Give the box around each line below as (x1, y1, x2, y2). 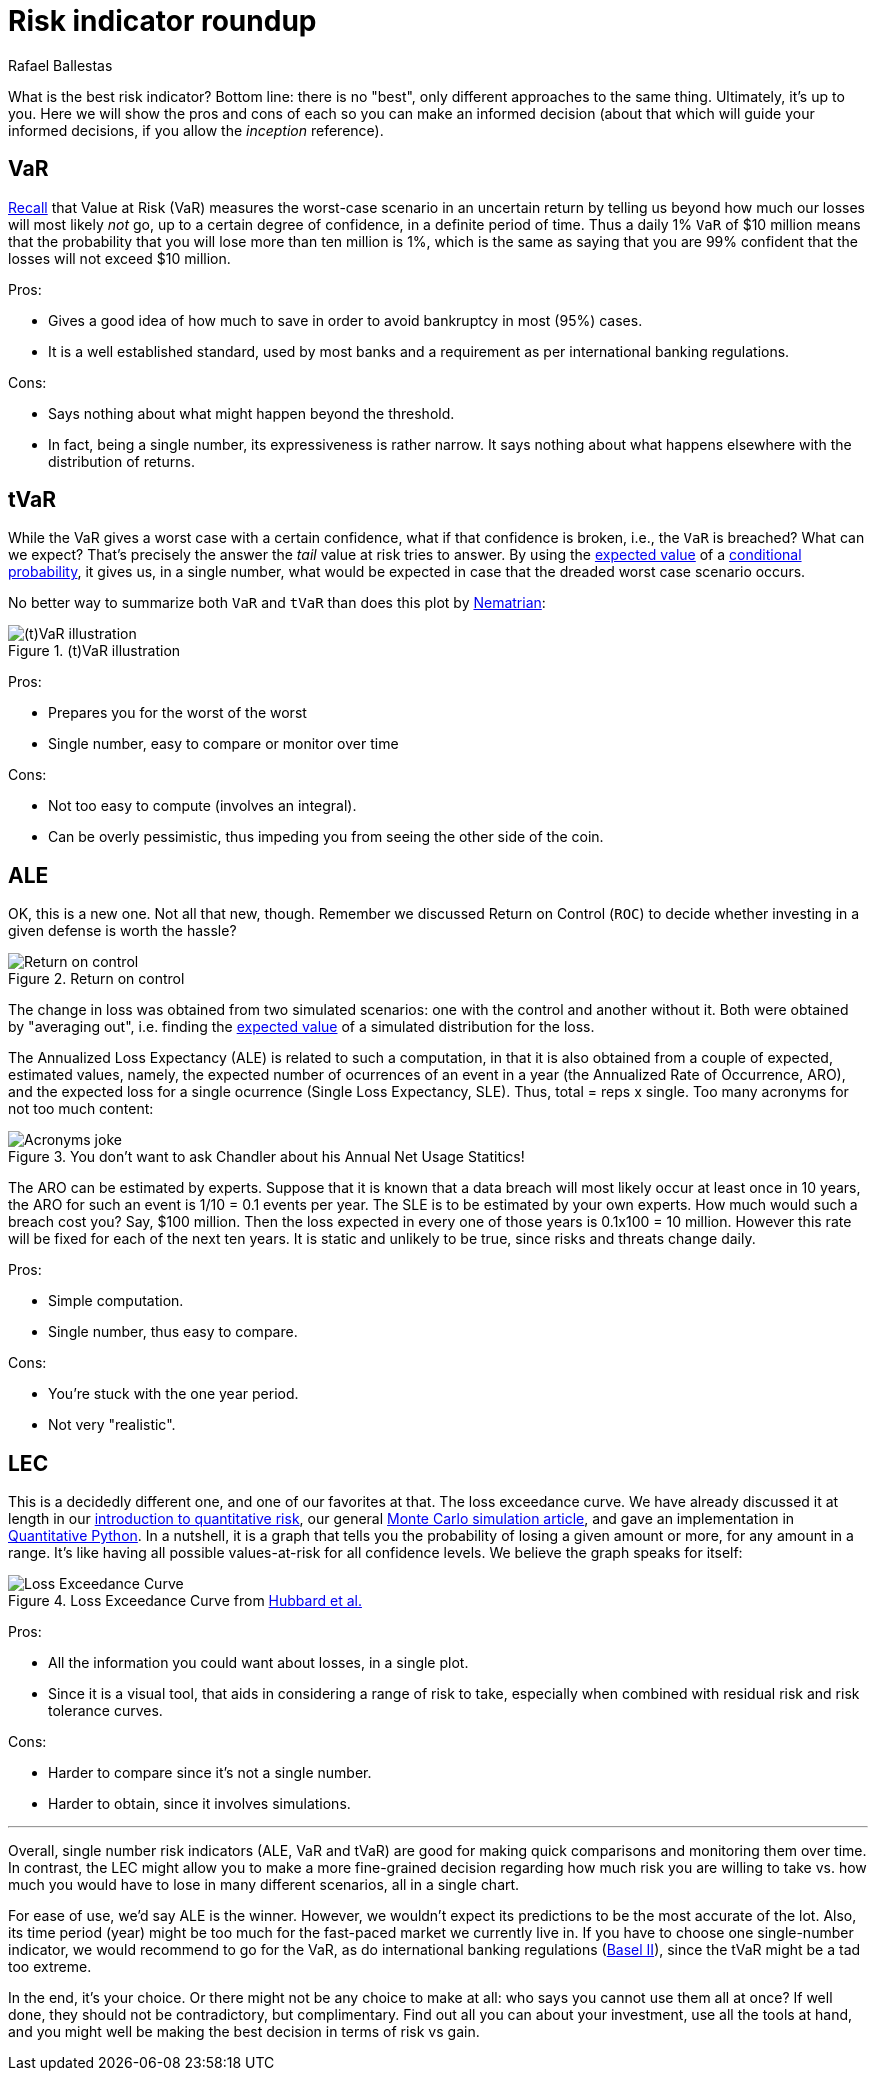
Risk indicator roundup (8, 4, 317, 38)
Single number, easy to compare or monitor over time (48, 735, 399, 753)
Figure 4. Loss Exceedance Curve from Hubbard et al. (8, 1592, 362, 1610)
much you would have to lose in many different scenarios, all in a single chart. (8, 1876, 520, 1894)
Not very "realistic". (48, 1416, 176, 1434)
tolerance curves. (48, 1702, 163, 1720)
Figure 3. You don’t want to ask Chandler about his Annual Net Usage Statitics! (8, 1148, 525, 1166)
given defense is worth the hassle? (8, 922, 237, 940)
